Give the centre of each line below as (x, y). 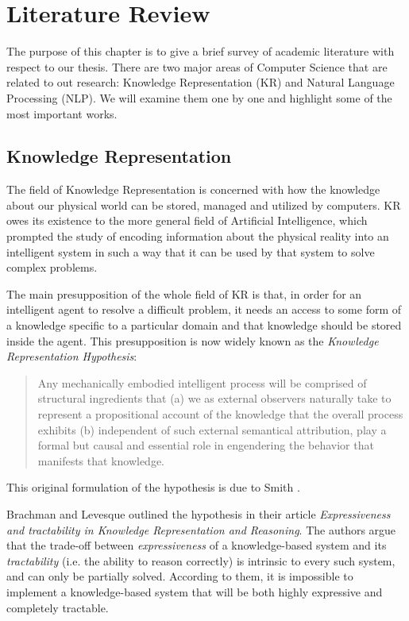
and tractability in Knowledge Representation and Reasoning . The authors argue (201, 529)
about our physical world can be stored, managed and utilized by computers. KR (204, 204)
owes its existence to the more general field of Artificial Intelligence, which (187, 220)
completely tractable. (58, 607)
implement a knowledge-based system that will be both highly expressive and (195, 591)
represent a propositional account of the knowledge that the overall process (220, 414)
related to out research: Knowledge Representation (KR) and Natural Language (201, 82)
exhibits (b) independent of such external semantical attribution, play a (212, 429)
